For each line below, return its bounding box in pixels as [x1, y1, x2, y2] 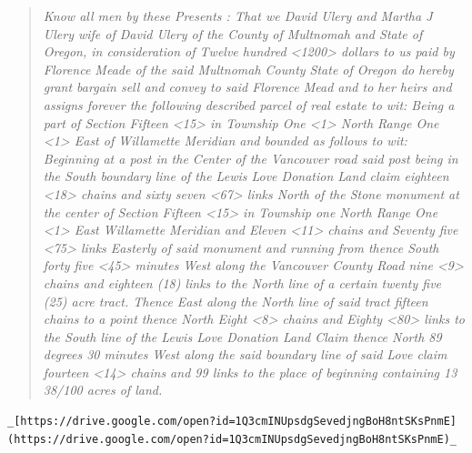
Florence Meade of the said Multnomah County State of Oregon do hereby [43, 59, 454, 78]
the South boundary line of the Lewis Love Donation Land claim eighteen [43, 166, 449, 186]
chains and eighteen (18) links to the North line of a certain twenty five [43, 273, 442, 292]
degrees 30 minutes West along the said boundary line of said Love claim [43, 345, 447, 364]
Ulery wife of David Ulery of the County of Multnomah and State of [43, 24, 423, 43]
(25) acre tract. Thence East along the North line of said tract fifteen [43, 291, 428, 310]
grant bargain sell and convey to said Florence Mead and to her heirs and [43, 77, 452, 96]
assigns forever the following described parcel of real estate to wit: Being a [43, 95, 455, 114]
